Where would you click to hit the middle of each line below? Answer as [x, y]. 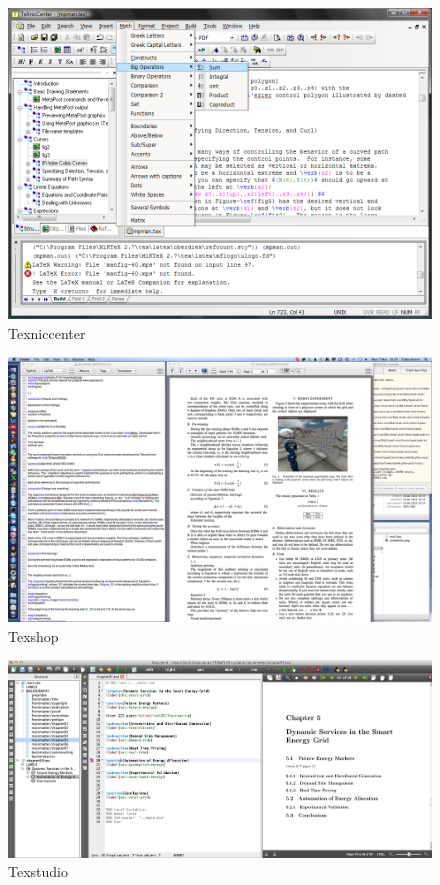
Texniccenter [47, 332]
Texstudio [38, 871]
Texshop [33, 635]
